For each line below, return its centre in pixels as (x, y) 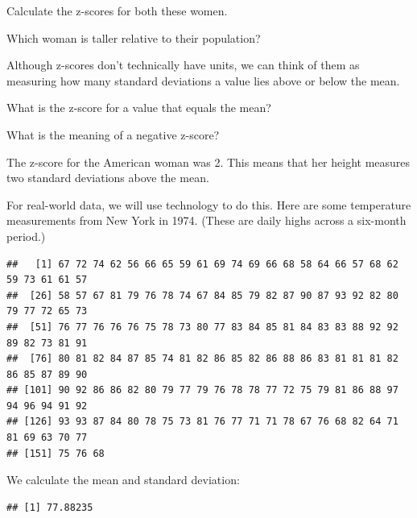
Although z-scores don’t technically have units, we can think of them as (183, 65)
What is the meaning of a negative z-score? (113, 134)
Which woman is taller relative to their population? (134, 37)
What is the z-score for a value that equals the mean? (139, 108)
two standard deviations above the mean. (108, 178)
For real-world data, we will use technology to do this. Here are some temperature (209, 204)
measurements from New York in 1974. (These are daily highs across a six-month (206, 220)
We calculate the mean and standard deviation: (123, 480)
